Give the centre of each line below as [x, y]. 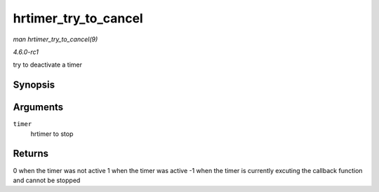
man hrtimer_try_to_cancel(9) [55, 39]
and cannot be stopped [47, 180]
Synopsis [34, 85]
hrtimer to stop [52, 134]
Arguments [38, 108]
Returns [31, 154]
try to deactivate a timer [48, 65]
